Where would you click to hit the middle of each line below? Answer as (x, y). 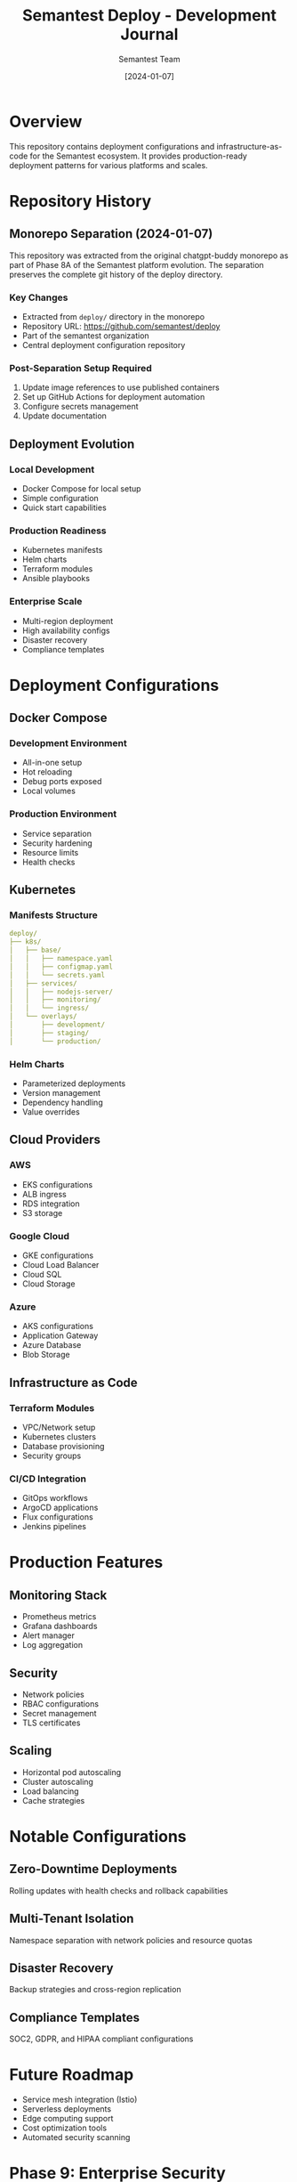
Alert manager (48, 1635)
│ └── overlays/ (43, 1017)
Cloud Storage (48, 1284)
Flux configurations (57, 1517)
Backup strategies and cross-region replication (95, 1990)
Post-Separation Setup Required (81, 368)
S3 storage (42, 1213)
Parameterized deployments (74, 1083)
